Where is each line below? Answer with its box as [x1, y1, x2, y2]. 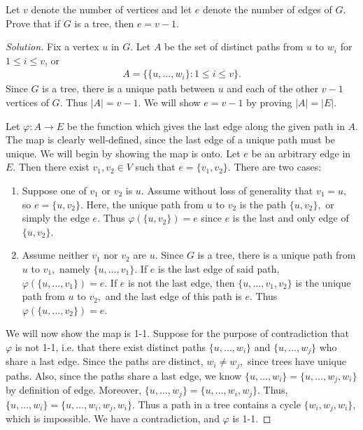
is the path [239, 196, 286, 211]
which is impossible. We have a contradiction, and [6, 411, 220, 426]
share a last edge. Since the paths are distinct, [6, 354, 204, 368]
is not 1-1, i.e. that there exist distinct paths [15, 339, 206, 354]
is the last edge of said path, [158, 261, 280, 275]
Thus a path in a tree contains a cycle [138, 396, 301, 411]
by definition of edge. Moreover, [6, 382, 142, 397]
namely [59, 261, 90, 275]
